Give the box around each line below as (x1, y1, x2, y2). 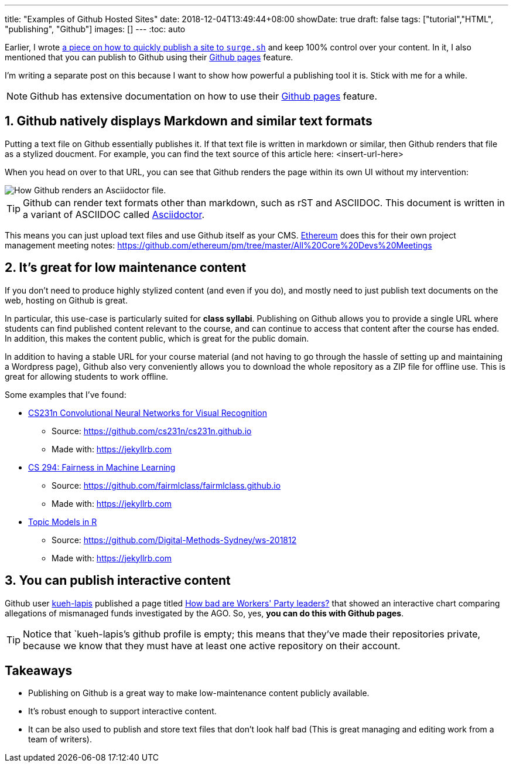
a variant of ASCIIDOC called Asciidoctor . (23, 208, 205, 220)
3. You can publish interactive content (5, 573, 231, 588)
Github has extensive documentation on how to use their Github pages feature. (30, 90, 378, 102)
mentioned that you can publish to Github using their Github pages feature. (5, 52, 293, 62)
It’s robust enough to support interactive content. (28, 706, 217, 717)
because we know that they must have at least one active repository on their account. (23, 639, 401, 652)
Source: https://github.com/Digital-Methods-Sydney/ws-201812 (52, 534, 297, 545)
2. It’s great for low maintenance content (5, 260, 247, 275)
